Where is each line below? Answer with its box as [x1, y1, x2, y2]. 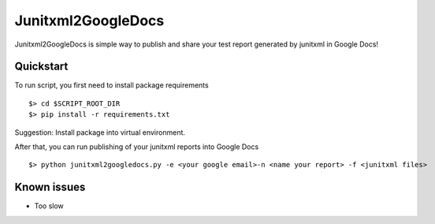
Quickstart [14, 60, 69, 73]
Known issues [14, 181, 86, 194]
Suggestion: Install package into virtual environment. [14, 127, 185, 137]
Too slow [34, 201, 65, 211]
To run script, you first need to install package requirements [14, 80, 209, 90]
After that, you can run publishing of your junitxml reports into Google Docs [14, 142, 259, 151]
